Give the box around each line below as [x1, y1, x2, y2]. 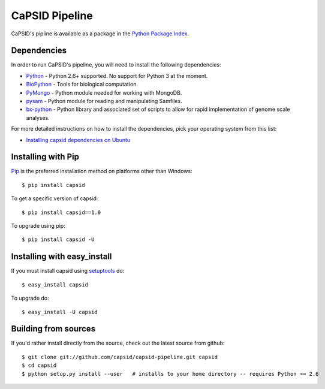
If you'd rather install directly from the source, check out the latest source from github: [11, 339, 225, 347]
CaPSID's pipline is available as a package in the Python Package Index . [11, 30, 189, 37]
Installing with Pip [11, 152, 79, 162]
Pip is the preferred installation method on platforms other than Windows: [11, 168, 192, 175]
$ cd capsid [22, 362, 57, 369]
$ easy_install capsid [22, 281, 89, 288]
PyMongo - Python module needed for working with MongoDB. [26, 89, 182, 96]
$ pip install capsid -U [22, 236, 95, 243]
